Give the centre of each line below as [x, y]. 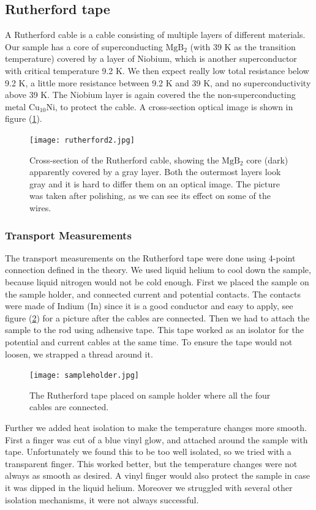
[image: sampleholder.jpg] [84, 376]
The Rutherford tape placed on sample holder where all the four [150, 395]
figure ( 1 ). [24, 118]
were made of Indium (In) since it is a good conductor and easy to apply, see [149, 306]
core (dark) [267, 159]
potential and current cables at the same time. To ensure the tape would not [149, 341]
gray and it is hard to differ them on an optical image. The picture [155, 183]
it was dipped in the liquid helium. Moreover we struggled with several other [149, 487]
